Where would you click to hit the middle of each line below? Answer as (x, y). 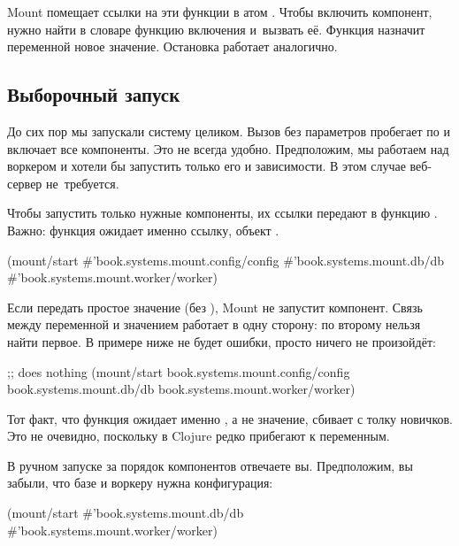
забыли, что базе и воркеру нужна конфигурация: (140, 483)
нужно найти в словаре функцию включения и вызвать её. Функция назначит (216, 29)
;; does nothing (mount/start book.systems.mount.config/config (179, 371)
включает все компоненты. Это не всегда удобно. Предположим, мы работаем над (228, 148)
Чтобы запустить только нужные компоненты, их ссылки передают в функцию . (222, 213)
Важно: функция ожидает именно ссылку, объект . (143, 230)
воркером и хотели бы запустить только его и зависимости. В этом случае (207, 166)
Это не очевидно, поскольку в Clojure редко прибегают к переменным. (199, 436)
